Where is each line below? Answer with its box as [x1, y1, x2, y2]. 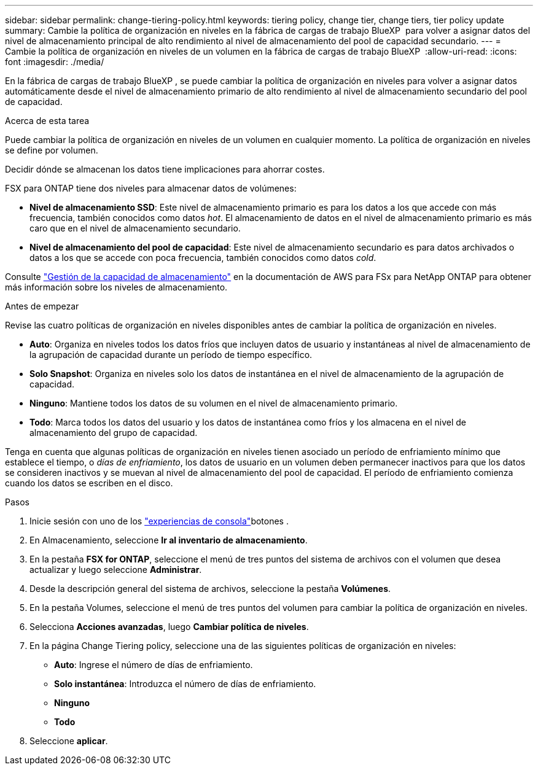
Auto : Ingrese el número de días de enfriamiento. [54, 659, 253, 670]
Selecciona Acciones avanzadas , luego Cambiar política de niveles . [29, 621, 309, 632]
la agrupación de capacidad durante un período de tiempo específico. [29, 349, 313, 360]
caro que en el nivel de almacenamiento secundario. [29, 223, 241, 233]
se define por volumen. [5, 145, 98, 155]
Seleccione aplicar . [29, 736, 108, 746]
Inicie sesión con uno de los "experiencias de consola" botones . [29, 516, 289, 526]
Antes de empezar [5, 301, 79, 311]
